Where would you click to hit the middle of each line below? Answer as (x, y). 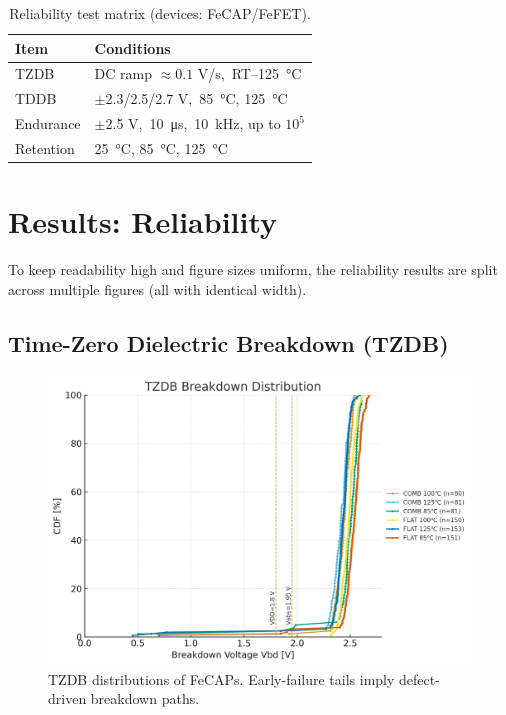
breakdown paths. (145, 698)
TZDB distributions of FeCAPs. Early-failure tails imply (221, 678)
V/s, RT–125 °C (249, 73)
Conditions (132, 47)
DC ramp (123, 73)
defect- (419, 678)
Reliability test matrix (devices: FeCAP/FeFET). (160, 13)
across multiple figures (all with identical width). (157, 288)
